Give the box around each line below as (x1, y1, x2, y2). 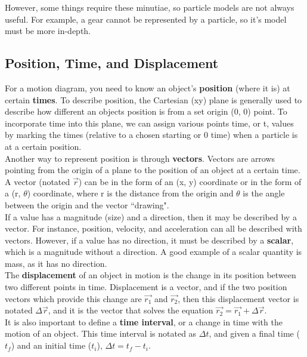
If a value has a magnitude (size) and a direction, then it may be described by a (5, 210, 297, 223)
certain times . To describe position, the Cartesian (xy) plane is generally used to (5, 93, 302, 106)
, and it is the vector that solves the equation (48, 304, 213, 316)
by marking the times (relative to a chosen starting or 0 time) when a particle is (5, 128, 298, 141)
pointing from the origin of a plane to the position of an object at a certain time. (5, 164, 300, 176)
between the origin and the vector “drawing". (5, 198, 169, 211)
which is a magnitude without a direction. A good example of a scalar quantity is (5, 245, 302, 258)
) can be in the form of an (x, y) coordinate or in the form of (78, 175, 302, 187)
